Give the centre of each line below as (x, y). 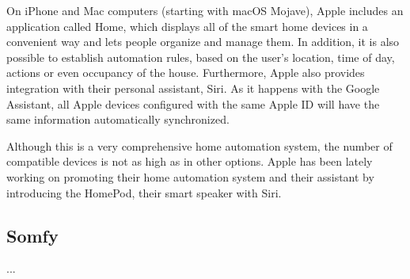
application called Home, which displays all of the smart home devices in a (187, 26)
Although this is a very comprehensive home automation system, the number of (199, 145)
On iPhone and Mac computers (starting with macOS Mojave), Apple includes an (205, 10)
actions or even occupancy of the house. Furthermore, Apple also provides (186, 73)
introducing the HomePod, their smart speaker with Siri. (144, 192)
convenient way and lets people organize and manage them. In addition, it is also (203, 42)
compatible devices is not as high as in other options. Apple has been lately (190, 161)
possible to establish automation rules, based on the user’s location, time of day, (201, 57)
